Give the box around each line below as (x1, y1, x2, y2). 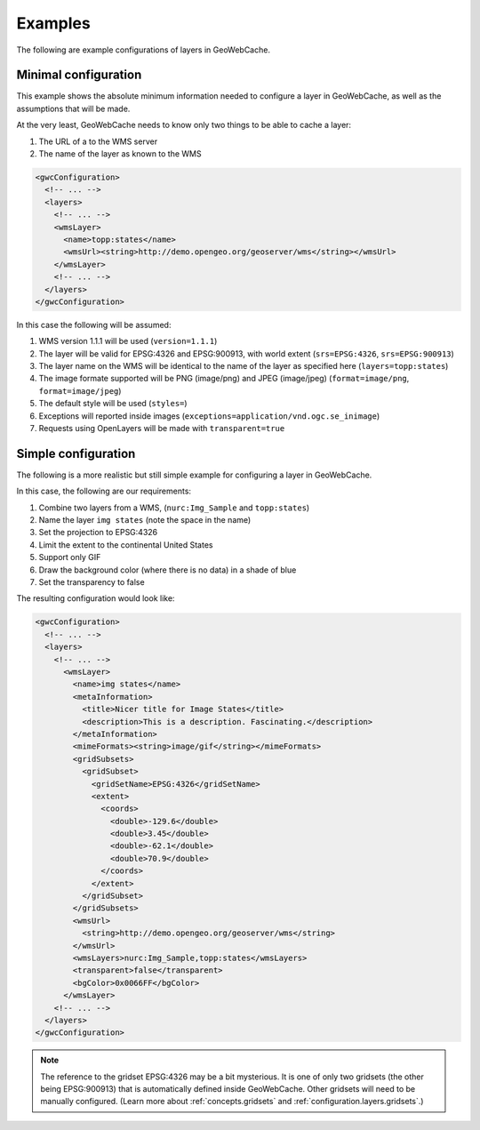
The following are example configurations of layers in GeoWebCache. (16, 44, 271, 55)
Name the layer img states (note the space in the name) (38, 515, 252, 525)
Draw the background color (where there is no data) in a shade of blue (38, 565, 297, 575)
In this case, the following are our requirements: (16, 485, 191, 497)
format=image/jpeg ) (38, 385, 122, 396)
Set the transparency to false (38, 577, 146, 588)
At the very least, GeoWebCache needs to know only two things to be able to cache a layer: (16, 120, 351, 131)
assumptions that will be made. (16, 103, 131, 114)
